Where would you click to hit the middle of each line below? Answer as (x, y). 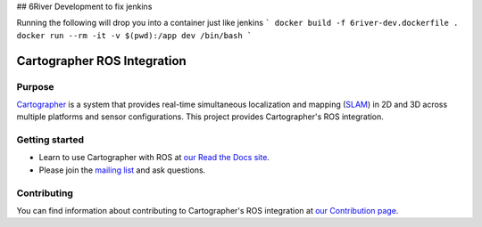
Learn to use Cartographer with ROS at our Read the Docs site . (154, 158)
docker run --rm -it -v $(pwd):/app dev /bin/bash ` (134, 35)
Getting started (50, 140)
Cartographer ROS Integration (101, 61)
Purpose (35, 86)
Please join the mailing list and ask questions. (122, 170)
